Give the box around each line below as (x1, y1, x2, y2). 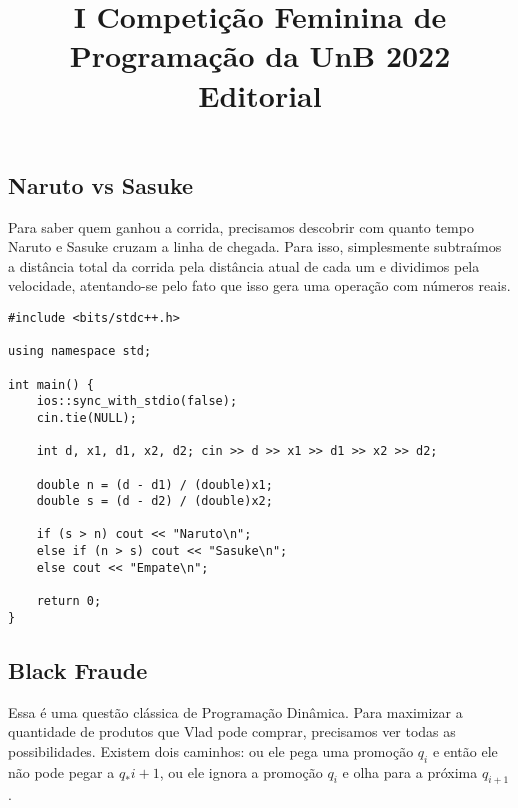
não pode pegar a (8, 761, 115, 782)
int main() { (8, 377, 94, 392)
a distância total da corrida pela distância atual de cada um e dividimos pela (8, 255, 480, 276)
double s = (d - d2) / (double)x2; (36, 494, 273, 509)
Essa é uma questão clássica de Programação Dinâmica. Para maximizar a (8, 701, 463, 722)
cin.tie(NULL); (36, 410, 137, 425)
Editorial (198, 74, 322, 115)
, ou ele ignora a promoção (159, 761, 323, 782)
